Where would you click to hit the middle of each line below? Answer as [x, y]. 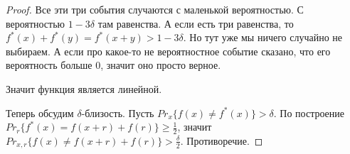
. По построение [309, 112]
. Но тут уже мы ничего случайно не [263, 37]
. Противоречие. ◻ [222, 140]
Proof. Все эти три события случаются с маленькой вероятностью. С [155, 9]
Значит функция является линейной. [84, 88]
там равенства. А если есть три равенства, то [196, 23]
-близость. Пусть [118, 112]
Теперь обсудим [40, 112]
